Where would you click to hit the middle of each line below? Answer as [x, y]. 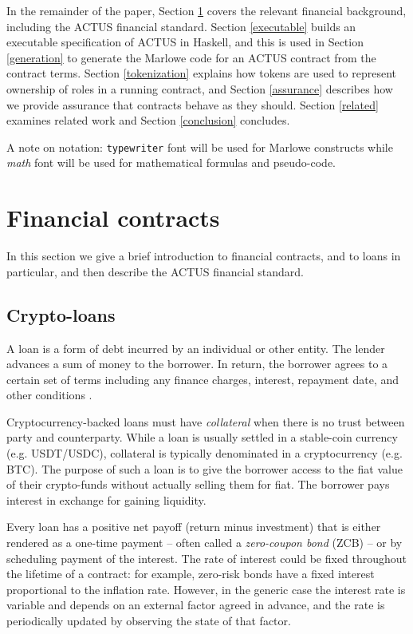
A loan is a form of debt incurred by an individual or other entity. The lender [196, 348]
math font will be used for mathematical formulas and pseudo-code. [171, 162]
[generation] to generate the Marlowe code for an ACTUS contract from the [191, 57]
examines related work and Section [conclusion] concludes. [148, 120]
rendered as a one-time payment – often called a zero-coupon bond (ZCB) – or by [205, 543]
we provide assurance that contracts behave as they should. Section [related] [193, 104]
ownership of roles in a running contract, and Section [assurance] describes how [200, 88]
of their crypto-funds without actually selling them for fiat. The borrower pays [198, 484]
